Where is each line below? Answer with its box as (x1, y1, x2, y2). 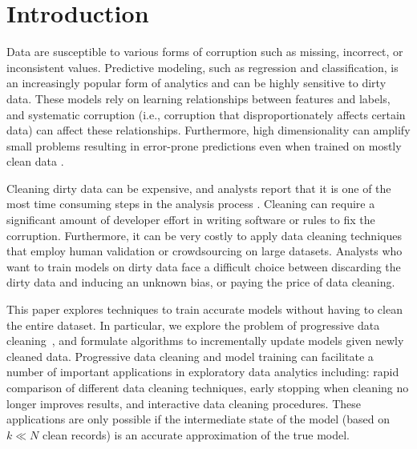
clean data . (6, 153, 64, 170)
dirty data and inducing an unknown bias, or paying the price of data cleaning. (6, 274, 395, 291)
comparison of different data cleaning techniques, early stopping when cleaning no (6, 379, 409, 395)
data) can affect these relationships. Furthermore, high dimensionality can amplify (6, 122, 411, 138)
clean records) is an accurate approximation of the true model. (42, 426, 350, 443)
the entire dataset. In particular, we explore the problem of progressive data (6, 316, 380, 333)
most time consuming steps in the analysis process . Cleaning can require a (6, 195, 375, 212)
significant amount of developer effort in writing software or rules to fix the (6, 211, 375, 228)
